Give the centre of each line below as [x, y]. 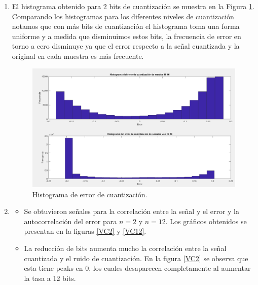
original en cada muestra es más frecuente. [78, 56]
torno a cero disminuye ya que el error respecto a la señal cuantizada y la [126, 46]
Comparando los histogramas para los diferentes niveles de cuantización [123, 16]
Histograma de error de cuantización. [90, 194]
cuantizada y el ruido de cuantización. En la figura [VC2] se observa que [136, 258]
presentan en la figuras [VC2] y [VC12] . [85, 231]
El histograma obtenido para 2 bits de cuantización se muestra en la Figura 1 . [133, 6]
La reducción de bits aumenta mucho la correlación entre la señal [125, 248]
